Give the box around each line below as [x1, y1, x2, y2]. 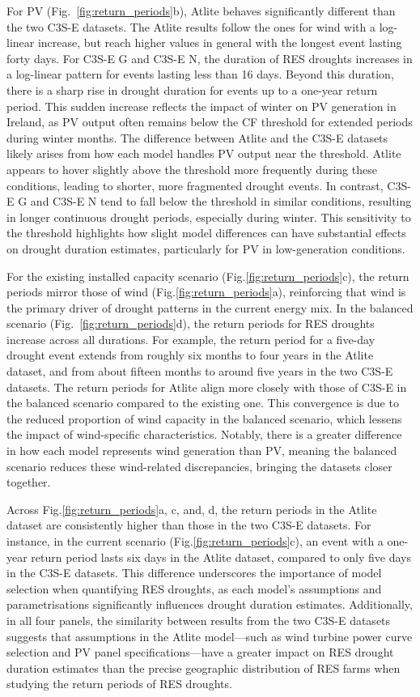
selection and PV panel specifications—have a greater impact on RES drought [6, 644, 394, 661]
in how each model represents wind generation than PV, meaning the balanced [6, 442, 397, 459]
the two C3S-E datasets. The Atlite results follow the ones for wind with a [6, 18, 376, 35]
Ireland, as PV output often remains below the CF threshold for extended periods [6, 113, 413, 130]
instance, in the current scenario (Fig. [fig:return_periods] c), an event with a [6, 533, 384, 549]
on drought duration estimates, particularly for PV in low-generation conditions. [6, 240, 405, 257]
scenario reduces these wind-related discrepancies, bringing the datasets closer [6, 457, 392, 474]
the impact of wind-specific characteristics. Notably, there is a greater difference [6, 426, 402, 443]
